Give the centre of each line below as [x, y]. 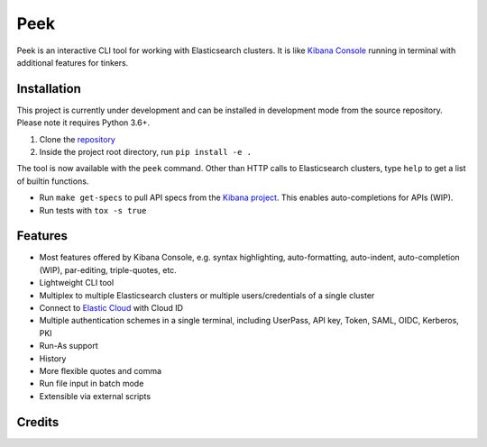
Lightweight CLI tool [77, 283]
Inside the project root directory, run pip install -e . [146, 152]
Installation [49, 89]
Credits [38, 422]
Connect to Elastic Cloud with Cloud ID [111, 308]
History [53, 358]
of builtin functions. [53, 181]
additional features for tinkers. [73, 62]
